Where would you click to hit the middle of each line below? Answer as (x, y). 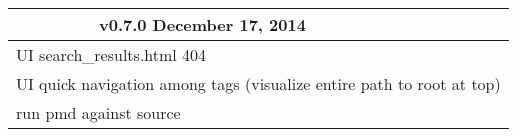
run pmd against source (98, 112)
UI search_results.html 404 (111, 54)
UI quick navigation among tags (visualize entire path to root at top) (258, 83)
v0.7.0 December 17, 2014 (202, 24)
